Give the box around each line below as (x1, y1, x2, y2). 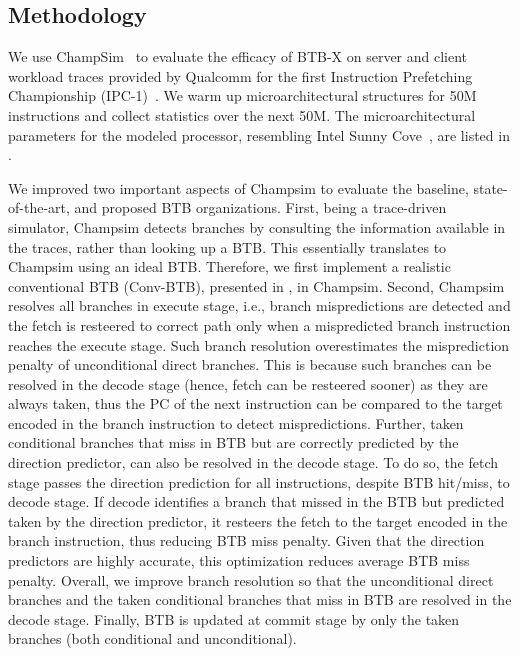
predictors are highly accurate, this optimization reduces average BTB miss (8, 550, 470, 571)
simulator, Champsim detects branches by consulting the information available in (8, 216, 506, 237)
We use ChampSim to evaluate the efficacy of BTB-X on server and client (8, 46, 468, 67)
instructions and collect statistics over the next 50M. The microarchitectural (8, 104, 476, 125)
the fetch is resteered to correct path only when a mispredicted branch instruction (8, 314, 511, 335)
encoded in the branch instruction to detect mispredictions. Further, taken (8, 412, 464, 433)
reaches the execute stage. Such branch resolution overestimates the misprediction (8, 334, 510, 355)
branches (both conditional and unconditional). (8, 628, 297, 649)
